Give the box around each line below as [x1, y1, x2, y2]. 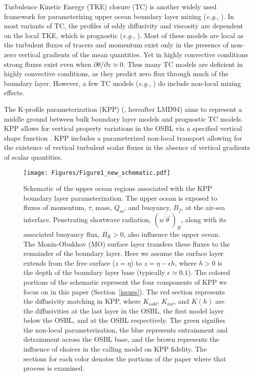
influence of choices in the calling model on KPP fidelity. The [23, 344, 207, 354]
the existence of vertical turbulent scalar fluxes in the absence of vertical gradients [4, 142, 250, 152]
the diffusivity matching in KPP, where [23, 296, 141, 306]
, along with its [181, 214, 227, 225]
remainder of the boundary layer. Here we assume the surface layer [23, 248, 224, 258]
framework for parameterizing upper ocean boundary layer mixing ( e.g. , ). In [4, 11, 234, 21]
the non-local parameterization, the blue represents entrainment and [23, 324, 228, 334]
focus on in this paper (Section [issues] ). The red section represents [23, 286, 225, 296]
